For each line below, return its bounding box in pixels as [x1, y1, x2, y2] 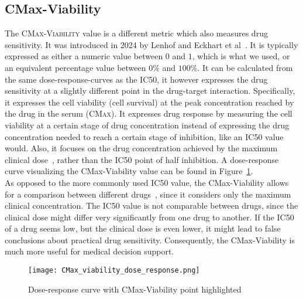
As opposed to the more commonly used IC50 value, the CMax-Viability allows [5, 176, 289, 188]
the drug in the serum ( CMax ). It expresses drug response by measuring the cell [5, 107, 292, 120]
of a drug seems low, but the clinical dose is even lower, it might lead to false [5, 222, 281, 235]
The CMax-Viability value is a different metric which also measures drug [5, 27, 268, 39]
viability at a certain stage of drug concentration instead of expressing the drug [5, 118, 290, 131]
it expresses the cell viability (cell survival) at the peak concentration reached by [5, 96, 294, 108]
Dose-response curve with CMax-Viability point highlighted [28, 283, 242, 295]
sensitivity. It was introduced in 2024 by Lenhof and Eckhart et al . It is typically [5, 38, 298, 50]
